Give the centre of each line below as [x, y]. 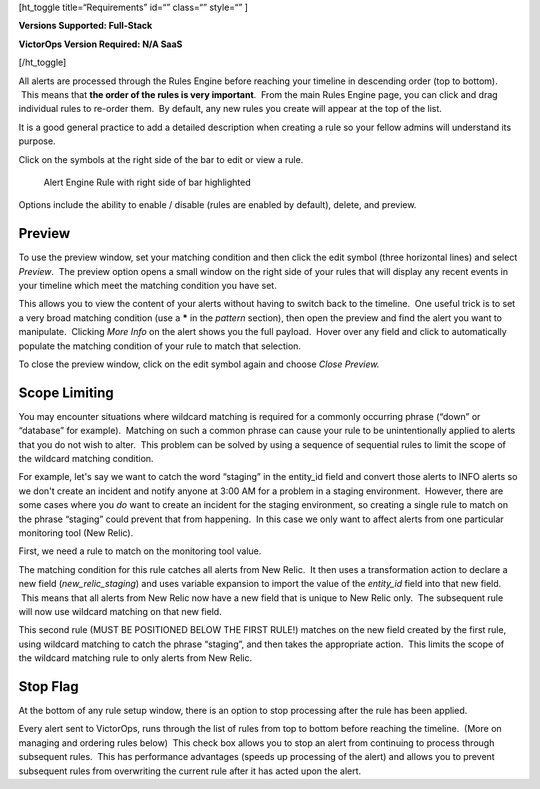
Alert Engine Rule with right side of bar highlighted [147, 182]
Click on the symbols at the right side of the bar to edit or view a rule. [161, 159]
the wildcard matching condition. [86, 459]
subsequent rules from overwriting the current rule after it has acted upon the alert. [190, 771]
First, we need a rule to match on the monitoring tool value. [140, 551]
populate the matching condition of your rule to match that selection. [160, 346]
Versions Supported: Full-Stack [85, 26]
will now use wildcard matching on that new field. [120, 611]
